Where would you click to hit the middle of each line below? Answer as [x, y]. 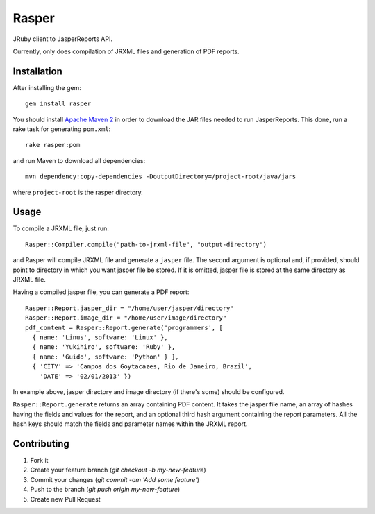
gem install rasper [58, 104]
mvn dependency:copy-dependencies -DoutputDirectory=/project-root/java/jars [161, 177]
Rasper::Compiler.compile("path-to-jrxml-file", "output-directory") [146, 244]
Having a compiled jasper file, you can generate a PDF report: [101, 292]
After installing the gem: [47, 87]
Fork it [39, 461]
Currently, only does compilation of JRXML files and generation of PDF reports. [126, 51]
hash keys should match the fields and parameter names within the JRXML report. [130, 424]
